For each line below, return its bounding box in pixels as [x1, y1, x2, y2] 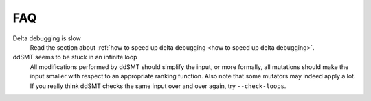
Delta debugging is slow [12, 34, 82, 42]
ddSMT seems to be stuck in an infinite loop [12, 53, 137, 61]
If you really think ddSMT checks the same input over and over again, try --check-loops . [30, 82, 286, 90]
